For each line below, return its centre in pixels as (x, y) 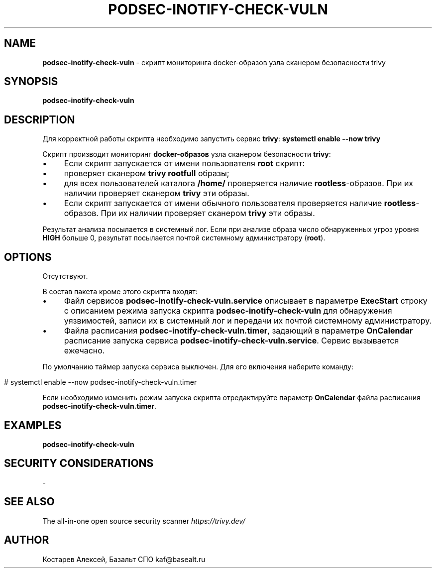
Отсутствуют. (65, 276)
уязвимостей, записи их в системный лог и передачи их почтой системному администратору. (248, 321)
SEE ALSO (29, 502)
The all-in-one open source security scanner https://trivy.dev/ (144, 521)
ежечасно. (84, 351)
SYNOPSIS (31, 82)
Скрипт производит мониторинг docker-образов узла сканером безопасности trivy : (187, 154)
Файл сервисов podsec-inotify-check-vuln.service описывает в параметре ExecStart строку (246, 301)
